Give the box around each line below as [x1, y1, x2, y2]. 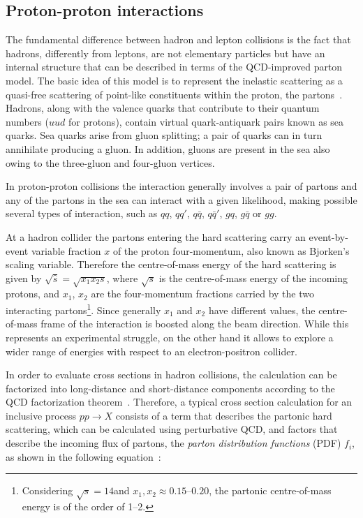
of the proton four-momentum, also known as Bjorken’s [112, 243, 350, 258]
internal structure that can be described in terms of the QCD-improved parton [6, 59, 343, 74]
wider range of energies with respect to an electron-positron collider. [6, 343, 297, 358]
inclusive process [6, 408, 76, 422]
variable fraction [31, 243, 101, 258]
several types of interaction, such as [6, 206, 158, 221]
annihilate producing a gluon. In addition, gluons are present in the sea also [6, 141, 330, 156]
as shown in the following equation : [6, 449, 161, 464]
